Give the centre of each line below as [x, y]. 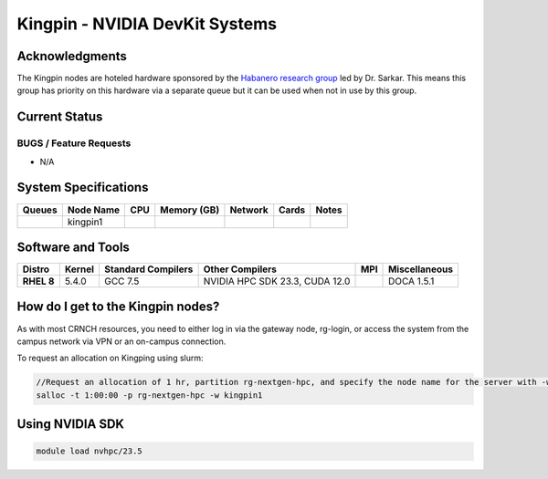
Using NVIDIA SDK [71, 424]
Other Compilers [240, 269]
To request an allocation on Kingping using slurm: [111, 358]
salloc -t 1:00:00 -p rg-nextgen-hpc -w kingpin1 [149, 395]
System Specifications [83, 187]
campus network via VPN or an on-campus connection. [121, 341]
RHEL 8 [38, 281]
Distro [36, 269]
